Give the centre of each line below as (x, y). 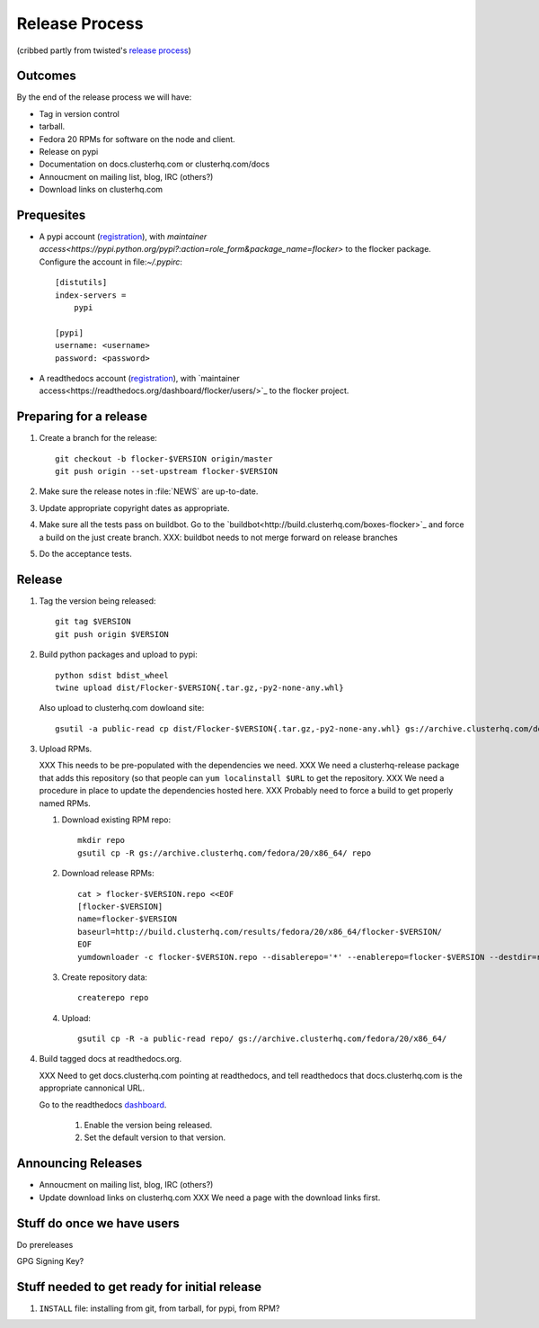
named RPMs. (65, 803)
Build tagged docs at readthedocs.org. (110, 1059)
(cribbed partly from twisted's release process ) (104, 50)
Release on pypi (69, 152)
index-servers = (91, 295)
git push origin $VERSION (112, 634)
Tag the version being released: (97, 601)
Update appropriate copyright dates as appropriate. (134, 507)
